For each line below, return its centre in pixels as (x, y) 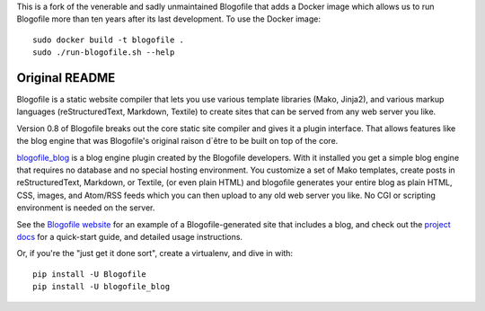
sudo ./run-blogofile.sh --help (104, 53)
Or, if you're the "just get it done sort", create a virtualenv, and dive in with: (155, 253)
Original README (66, 78)
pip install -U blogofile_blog (101, 287)
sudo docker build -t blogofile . (108, 40)
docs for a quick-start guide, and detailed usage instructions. (129, 236)
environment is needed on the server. (86, 208)
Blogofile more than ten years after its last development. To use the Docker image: (168, 19)
